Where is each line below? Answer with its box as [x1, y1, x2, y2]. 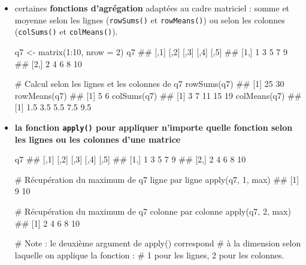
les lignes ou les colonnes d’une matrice [14, 132, 181, 145]
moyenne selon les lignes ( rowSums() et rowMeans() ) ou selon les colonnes [14, 13, 285, 26]
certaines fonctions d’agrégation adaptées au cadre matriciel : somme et [14, 2, 290, 14]
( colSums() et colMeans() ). [14, 25, 118, 38]
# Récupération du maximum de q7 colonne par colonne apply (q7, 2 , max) [14, 204, 291, 217]
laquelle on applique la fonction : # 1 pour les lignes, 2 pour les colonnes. [14, 248, 284, 261]
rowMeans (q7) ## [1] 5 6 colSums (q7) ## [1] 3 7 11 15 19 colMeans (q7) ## [14, 89, 302, 101]
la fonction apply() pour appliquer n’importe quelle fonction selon [14, 121, 293, 133]
